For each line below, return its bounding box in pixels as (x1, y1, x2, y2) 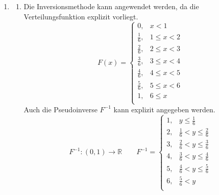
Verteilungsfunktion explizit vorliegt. (23, 11, 138, 21)
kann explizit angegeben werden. (113, 104, 215, 114)
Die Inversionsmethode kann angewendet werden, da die (23, 1, 199, 11)
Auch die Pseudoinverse (23, 104, 98, 114)
